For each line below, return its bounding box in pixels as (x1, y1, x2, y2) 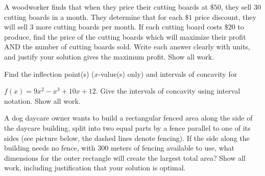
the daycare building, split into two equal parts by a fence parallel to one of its (4, 122, 251, 133)
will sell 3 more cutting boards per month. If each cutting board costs (4, 21, 223, 32)
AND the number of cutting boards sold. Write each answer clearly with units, (4, 41, 250, 52)
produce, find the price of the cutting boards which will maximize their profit (4, 31, 246, 42)
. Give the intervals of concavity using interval (95, 85, 240, 96)
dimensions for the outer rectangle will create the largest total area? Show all (4, 152, 246, 163)
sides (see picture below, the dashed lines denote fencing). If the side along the (4, 132, 250, 143)
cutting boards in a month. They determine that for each (4, 11, 183, 22)
